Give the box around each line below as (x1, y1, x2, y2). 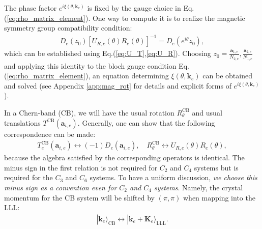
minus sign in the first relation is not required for (4, 162, 158, 173)
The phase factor (4, 3, 57, 13)
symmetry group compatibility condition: (4, 22, 132, 33)
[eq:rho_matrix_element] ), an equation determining (7, 70, 169, 81)
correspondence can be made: (4, 128, 96, 139)
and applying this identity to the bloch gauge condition (4, 60, 177, 71)
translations (4, 117, 41, 128)
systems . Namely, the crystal (154, 182, 243, 192)
